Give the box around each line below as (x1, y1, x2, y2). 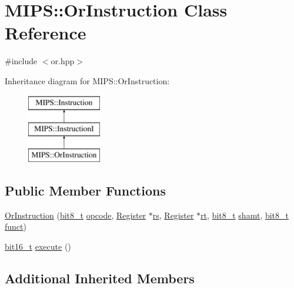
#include (5, 55, 38, 67)
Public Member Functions (5, 181, 166, 199)
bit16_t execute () (5, 240, 71, 252)
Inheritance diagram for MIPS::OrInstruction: (5, 74, 170, 87)
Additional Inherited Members (5, 269, 195, 287)
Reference (5, 21, 86, 45)
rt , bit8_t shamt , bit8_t (201, 208, 289, 221)
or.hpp (51, 55, 75, 67)
